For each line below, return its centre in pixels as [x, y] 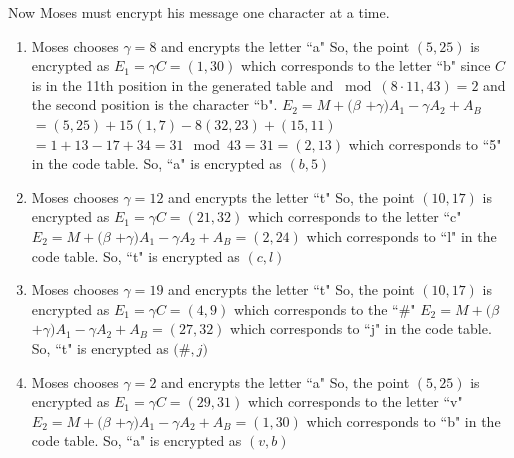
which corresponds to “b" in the [403, 420]
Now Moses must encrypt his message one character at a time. [199, 12]
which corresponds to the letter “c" [354, 216]
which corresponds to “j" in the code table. [361, 328]
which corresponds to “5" [425, 143]
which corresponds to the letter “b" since [365, 65]
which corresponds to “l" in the [401, 235]
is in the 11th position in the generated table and [182, 84]
